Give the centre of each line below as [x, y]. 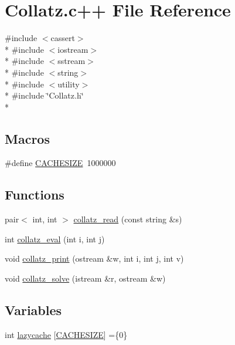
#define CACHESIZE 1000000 [60, 163]
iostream [73, 49]
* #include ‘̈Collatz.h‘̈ [44, 95]
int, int [45, 219]
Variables [33, 310]
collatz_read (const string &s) [128, 219]
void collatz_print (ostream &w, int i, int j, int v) [94, 258]
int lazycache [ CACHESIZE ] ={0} [66, 334]
